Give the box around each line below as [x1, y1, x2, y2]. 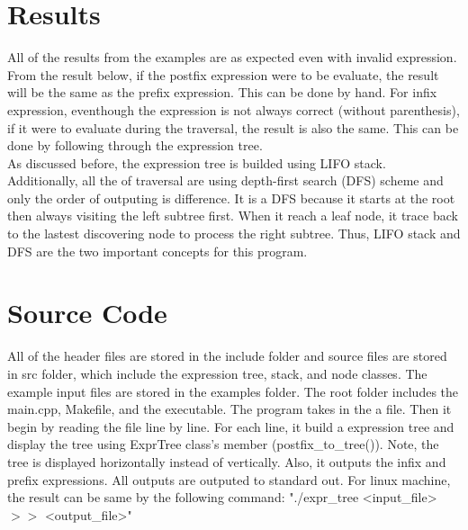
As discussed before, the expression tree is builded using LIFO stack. [7, 153, 386, 172]
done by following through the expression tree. [7, 136, 263, 155]
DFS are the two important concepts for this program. [7, 241, 308, 260]
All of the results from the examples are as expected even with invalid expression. [7, 48, 457, 67]
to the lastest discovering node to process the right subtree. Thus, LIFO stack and [7, 224, 461, 243]
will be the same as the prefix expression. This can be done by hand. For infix [7, 83, 437, 102]
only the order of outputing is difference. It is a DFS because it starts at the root [7, 188, 455, 207]
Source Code [7, 294, 167, 331]
